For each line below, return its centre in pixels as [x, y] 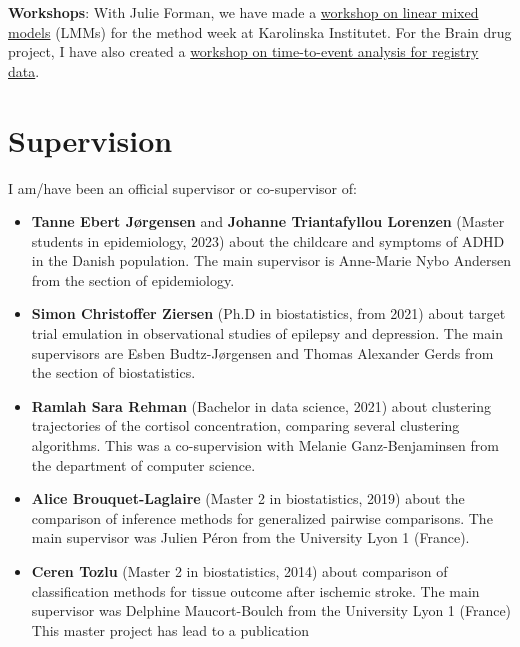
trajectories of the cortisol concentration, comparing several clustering [245, 425]
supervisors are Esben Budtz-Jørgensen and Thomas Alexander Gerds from [262, 352]
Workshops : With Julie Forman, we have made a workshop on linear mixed [243, 12]
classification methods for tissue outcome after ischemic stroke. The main [255, 590]
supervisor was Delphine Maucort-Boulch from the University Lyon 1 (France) [271, 610]
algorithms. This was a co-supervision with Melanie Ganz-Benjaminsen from [265, 445]
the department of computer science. [143, 464]
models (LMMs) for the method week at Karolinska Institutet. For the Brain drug [260, 31]
